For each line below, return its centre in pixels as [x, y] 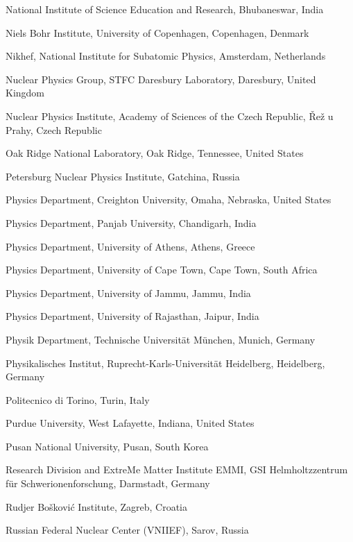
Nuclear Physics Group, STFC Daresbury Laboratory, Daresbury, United [161, 79]
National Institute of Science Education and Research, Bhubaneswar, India [165, 9]
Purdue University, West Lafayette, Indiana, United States [130, 423]
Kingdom [25, 93]
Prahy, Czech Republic [54, 129]
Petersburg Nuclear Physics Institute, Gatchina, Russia [123, 176]
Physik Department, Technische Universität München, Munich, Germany [161, 339]
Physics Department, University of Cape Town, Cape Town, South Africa [162, 270]
